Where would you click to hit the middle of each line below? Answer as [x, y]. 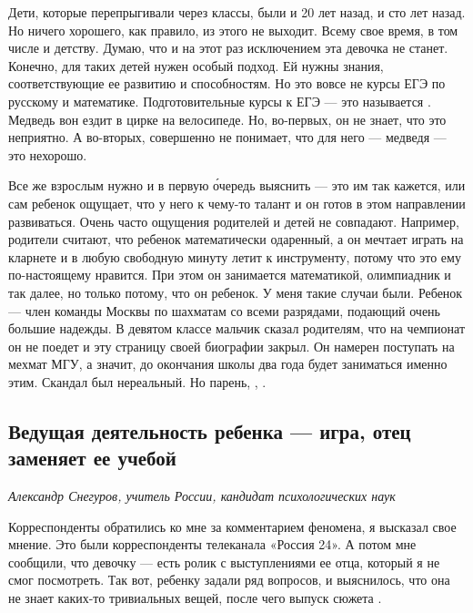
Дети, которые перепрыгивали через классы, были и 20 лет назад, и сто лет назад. [237, 12]
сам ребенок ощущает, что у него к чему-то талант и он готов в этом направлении [237, 203]
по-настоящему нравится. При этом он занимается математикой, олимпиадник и [230, 275]
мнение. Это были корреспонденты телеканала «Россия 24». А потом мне [212, 544]
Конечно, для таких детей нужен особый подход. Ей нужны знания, [196, 65]
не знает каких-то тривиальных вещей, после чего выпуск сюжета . [195, 598]
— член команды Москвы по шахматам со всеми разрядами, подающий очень [224, 310]
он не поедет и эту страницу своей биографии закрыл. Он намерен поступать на [231, 346]
